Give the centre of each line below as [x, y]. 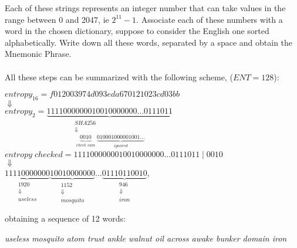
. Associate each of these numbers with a [210, 19]
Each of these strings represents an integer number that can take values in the [145, 8]
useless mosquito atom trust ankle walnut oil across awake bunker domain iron [146, 238]
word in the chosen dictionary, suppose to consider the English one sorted [137, 31]
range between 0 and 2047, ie [57, 19]
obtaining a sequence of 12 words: [65, 218]
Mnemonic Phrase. [38, 54]
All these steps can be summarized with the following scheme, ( [119, 77]
